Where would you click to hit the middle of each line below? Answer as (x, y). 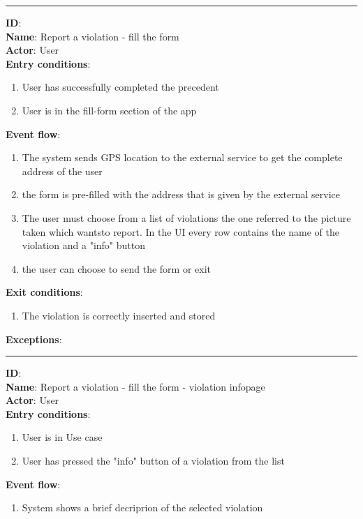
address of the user (62, 171)
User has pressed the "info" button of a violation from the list (153, 461)
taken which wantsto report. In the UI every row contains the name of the (180, 231)
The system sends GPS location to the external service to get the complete (182, 157)
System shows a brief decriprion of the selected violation (142, 507)
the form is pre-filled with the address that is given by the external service (181, 194)
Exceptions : (34, 339)
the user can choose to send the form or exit (116, 268)
